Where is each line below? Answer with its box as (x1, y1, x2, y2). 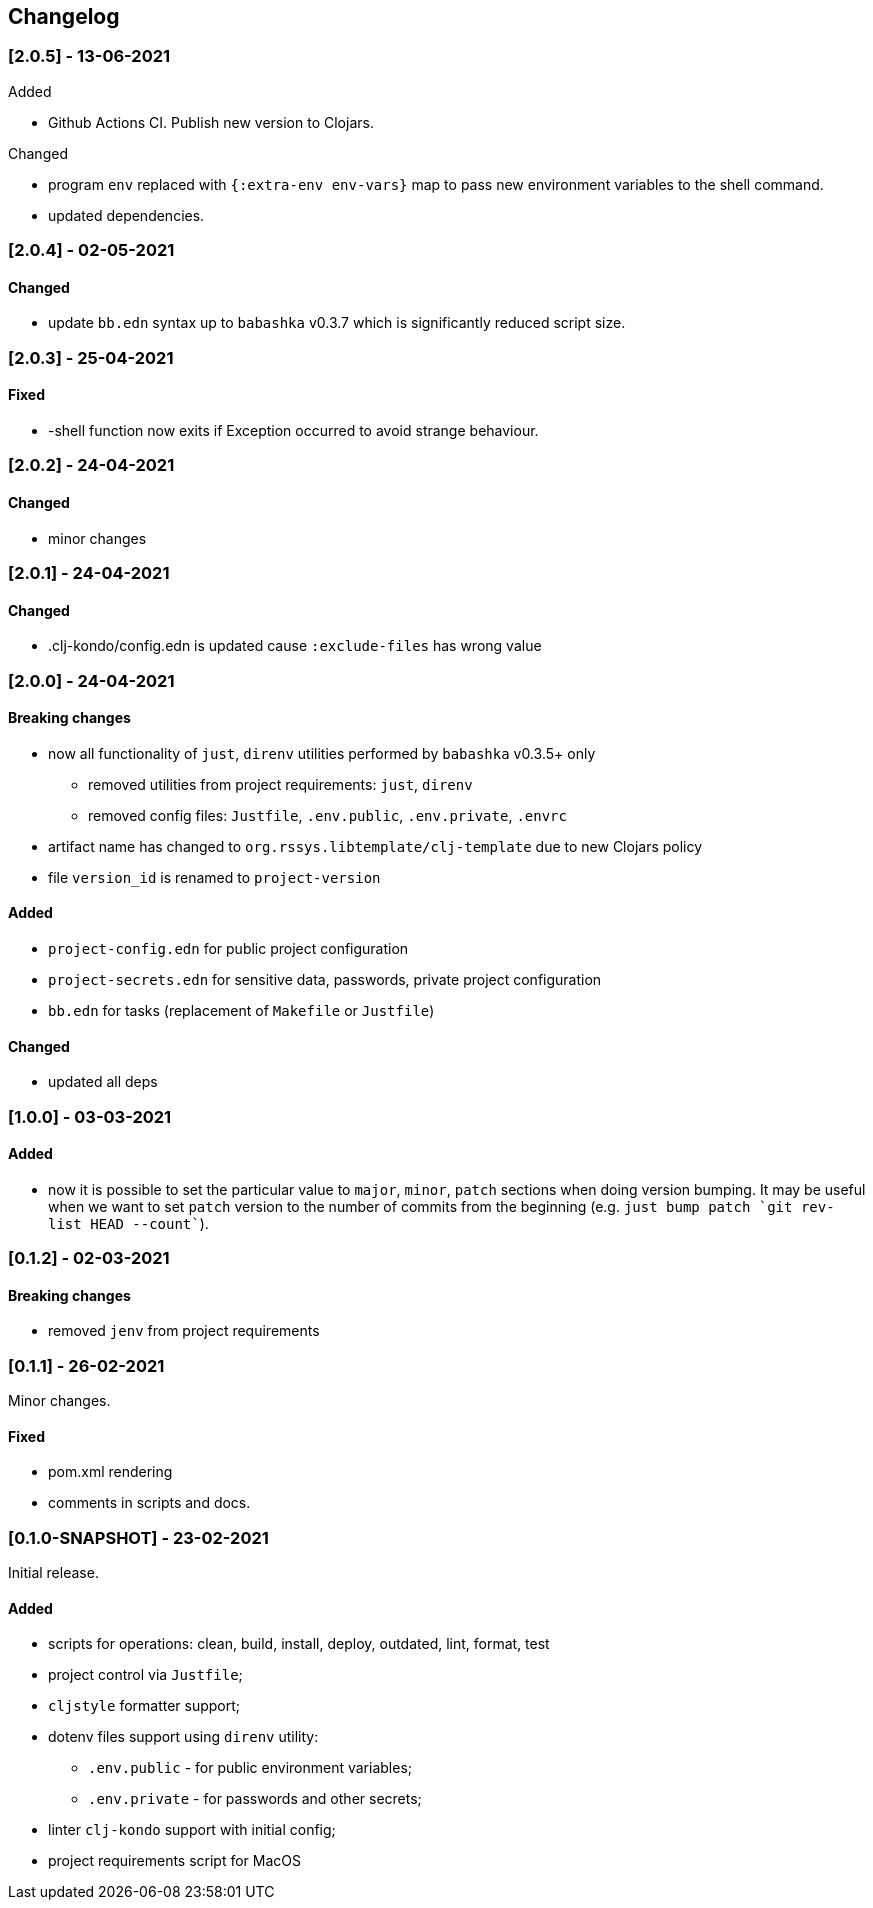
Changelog (8, 4, 120, 29)
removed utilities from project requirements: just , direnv (88, 775, 473, 793)
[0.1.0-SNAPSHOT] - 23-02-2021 (8, 1527, 269, 1548)
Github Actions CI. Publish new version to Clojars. (48, 113, 374, 131)
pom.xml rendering (48, 1463, 173, 1481)
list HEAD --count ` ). (48, 1214, 209, 1232)
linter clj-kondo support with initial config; (48, 1821, 336, 1839)
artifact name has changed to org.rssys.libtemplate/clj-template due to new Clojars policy (48, 837, 703, 855)
